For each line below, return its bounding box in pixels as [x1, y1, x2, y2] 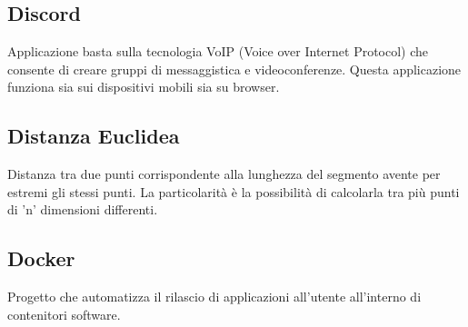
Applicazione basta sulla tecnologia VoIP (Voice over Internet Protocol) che [7, 42, 429, 61]
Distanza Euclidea [7, 122, 180, 150]
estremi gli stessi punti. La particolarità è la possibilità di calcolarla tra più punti [7, 182, 460, 201]
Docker [7, 244, 75, 272]
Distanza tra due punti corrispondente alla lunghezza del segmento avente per [7, 164, 441, 183]
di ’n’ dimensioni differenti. [7, 200, 158, 219]
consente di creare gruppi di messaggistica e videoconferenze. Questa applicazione [7, 59, 462, 78]
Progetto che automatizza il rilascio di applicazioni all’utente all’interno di [7, 287, 422, 306]
